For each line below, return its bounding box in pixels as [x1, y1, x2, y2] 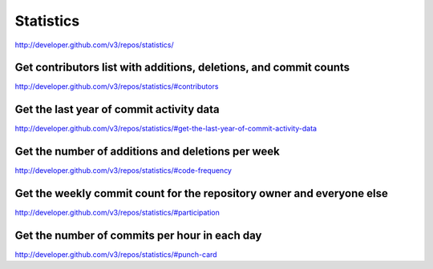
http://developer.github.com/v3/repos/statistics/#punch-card [14, 250, 217, 259]
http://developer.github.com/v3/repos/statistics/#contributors [14, 82, 219, 91]
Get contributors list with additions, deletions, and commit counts [14, 61, 350, 74]
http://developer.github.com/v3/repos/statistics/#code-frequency [14, 166, 233, 175]
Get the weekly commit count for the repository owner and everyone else [14, 187, 389, 200]
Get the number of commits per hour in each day [14, 228, 262, 242]
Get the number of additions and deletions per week [14, 145, 280, 159]
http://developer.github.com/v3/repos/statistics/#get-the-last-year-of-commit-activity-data [14, 124, 317, 134]
